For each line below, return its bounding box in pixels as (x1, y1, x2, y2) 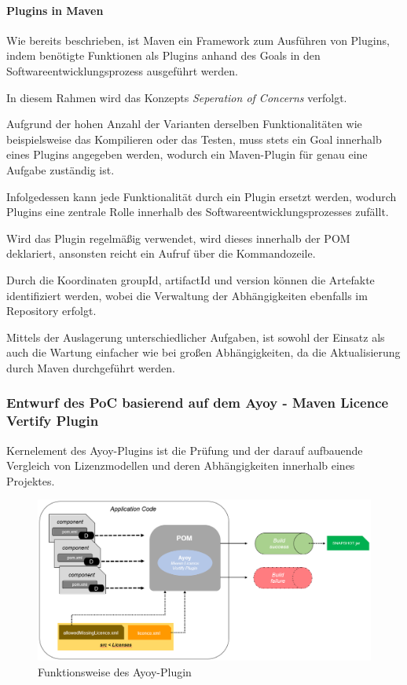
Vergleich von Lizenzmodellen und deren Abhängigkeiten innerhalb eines (6, 457, 355, 474)
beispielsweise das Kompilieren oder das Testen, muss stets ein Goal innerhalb (6, 130, 382, 147)
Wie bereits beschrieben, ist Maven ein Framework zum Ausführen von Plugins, (6, 31, 390, 48)
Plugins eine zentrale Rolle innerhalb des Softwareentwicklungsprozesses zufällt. (6, 203, 389, 220)
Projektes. (6, 472, 55, 489)
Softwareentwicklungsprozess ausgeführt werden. (6, 62, 238, 79)
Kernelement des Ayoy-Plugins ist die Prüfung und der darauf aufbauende (6, 441, 363, 458)
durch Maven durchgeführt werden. (6, 359, 175, 375)
